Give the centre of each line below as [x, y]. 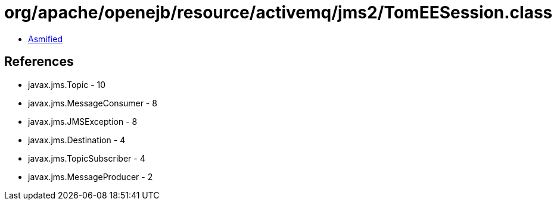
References [39, 62]
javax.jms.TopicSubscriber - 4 [87, 158]
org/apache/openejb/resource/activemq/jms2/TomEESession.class [278, 12]
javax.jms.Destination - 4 [77, 140]
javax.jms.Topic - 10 [67, 84]
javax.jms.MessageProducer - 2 [91, 176]
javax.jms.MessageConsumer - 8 [93, 103]
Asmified [46, 39]
